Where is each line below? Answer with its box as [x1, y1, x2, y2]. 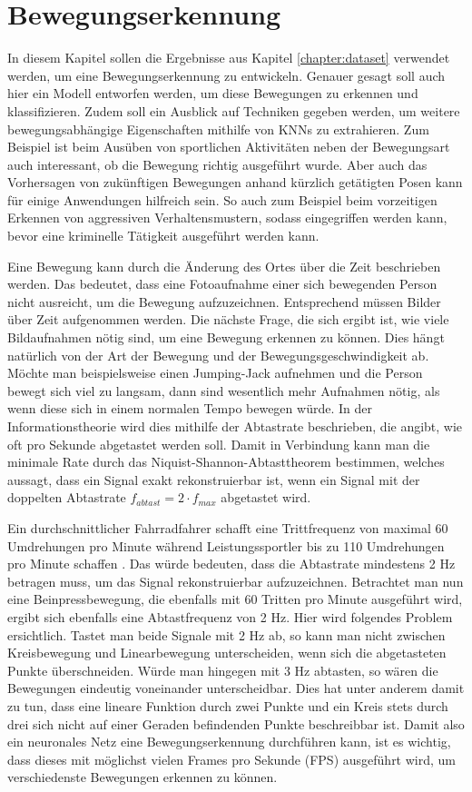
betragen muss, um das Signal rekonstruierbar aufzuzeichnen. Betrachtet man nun [7, 571, 464, 590]
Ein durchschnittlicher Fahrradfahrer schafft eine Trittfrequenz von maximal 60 [7, 518, 448, 537]
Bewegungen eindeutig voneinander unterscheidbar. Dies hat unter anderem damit [7, 678, 465, 698]
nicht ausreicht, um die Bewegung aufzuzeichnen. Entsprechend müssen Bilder [7, 292, 441, 311]
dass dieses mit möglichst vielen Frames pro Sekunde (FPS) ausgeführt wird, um [7, 749, 457, 768]
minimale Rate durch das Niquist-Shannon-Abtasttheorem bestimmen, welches [7, 452, 445, 471]
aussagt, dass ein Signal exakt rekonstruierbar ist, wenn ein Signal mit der [7, 470, 420, 489]
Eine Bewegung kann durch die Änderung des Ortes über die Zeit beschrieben [7, 256, 441, 275]
